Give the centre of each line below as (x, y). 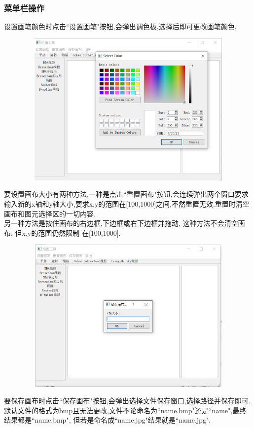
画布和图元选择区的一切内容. (50, 213)
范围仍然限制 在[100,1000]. (79, 232)
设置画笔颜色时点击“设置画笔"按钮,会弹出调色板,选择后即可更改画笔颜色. (120, 26)
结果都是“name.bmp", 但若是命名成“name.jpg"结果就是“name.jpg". (108, 420)
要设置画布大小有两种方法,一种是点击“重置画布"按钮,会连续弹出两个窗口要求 (126, 194)
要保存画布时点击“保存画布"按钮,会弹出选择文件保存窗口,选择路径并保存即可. (127, 400)
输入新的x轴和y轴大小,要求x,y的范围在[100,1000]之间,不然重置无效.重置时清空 (127, 204)
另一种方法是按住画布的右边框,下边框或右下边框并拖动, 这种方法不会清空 (121, 223)
